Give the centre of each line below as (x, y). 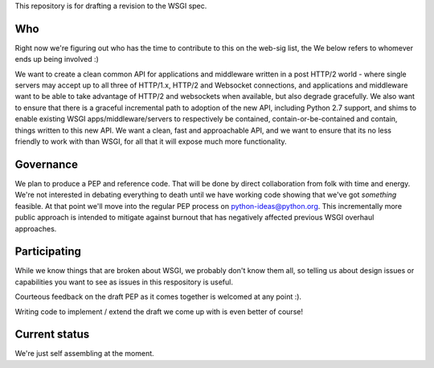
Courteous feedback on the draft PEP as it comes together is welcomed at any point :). (158, 296)
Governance (46, 164)
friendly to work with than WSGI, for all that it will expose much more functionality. (151, 141)
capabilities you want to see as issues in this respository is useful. (124, 282)
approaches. (36, 228)
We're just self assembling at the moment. (84, 354)
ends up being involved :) (57, 59)
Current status (52, 335)
